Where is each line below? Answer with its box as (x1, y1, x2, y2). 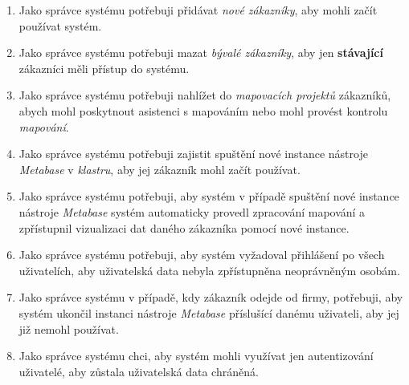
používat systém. (18, 17, 102, 34)
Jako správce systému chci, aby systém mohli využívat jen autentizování (18, 347, 374, 364)
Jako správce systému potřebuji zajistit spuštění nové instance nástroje (18, 145, 368, 162)
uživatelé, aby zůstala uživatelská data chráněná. (18, 363, 259, 379)
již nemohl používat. (18, 320, 119, 337)
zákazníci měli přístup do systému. (18, 59, 190, 76)
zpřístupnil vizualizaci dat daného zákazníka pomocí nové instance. (18, 219, 350, 236)
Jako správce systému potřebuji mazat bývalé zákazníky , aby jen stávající (18, 44, 383, 61)
